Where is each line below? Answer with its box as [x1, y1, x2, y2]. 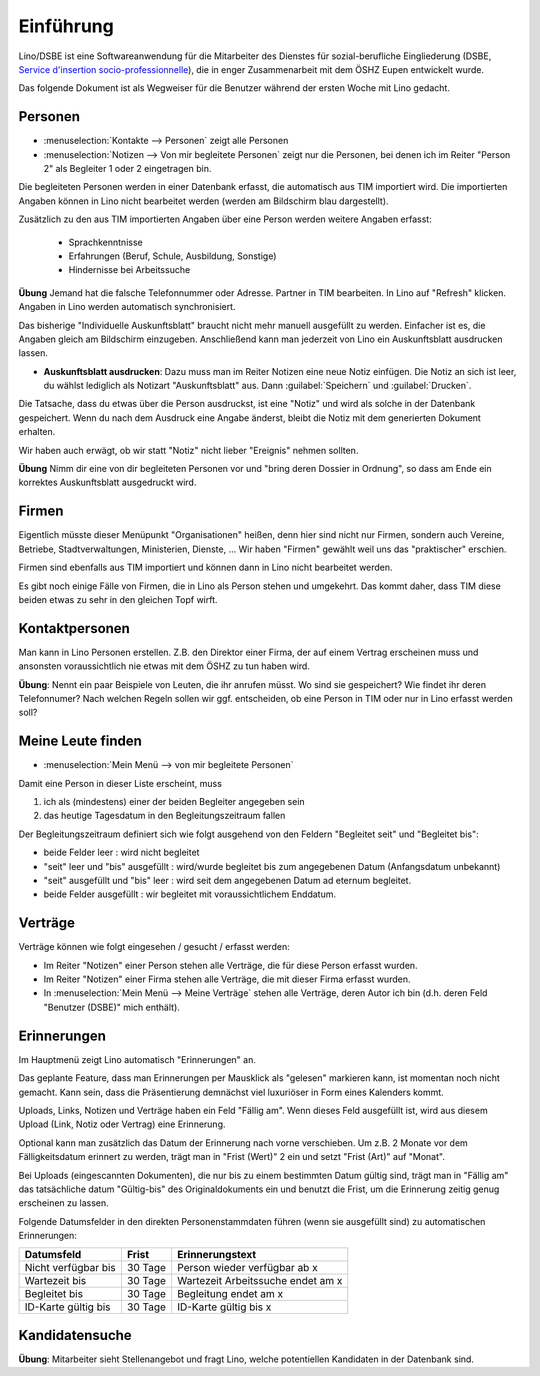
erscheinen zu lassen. [18, 1197, 109, 1209]
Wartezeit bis [24, 1274, 87, 1288]
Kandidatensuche [18, 1326, 132, 1344]
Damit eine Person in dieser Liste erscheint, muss [18, 777, 222, 789]
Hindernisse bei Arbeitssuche [68, 264, 191, 276]
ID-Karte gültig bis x [176, 1300, 272, 1314]
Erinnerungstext [176, 1248, 257, 1262]
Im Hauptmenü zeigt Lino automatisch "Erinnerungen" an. [18, 1053, 257, 1065]
